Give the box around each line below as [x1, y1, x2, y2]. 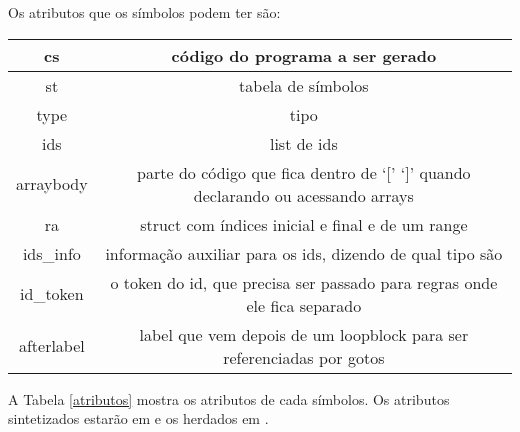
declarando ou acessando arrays [193, 183, 414, 207]
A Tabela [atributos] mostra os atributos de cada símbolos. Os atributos [8, 388, 450, 409]
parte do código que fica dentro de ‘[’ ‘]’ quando [137, 160, 471, 184]
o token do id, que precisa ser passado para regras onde [110, 270, 498, 294]
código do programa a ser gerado [171, 43, 437, 67]
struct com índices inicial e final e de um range [140, 212, 468, 236]
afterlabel [18, 334, 85, 358]
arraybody [16, 172, 88, 196]
